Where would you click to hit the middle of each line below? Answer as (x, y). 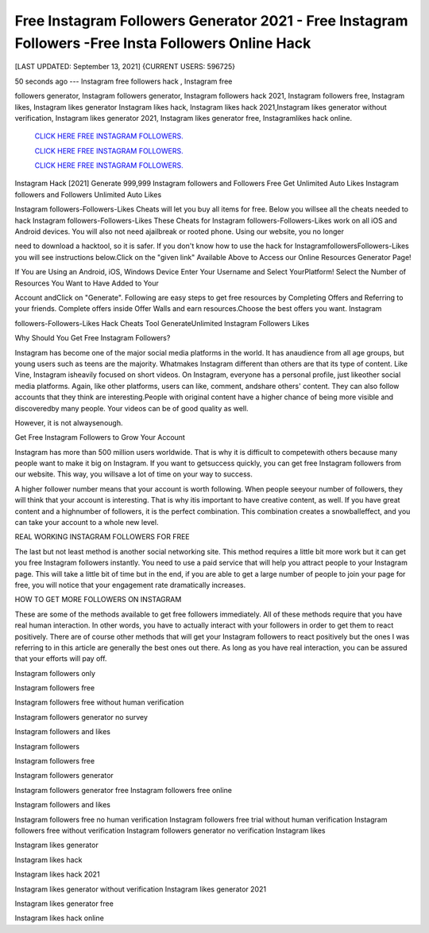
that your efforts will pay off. (61, 659)
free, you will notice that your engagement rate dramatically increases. (130, 585)
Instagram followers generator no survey (81, 717)
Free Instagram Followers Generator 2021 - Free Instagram (211, 21)
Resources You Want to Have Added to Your (87, 283)
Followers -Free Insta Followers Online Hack (163, 43)
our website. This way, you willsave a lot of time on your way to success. (134, 474)
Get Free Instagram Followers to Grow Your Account (100, 437)
